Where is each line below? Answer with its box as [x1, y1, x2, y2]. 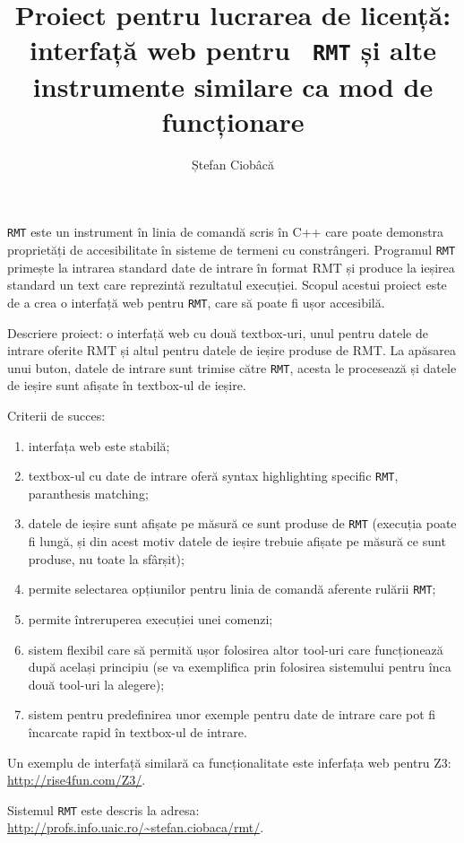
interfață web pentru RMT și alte [30, 31, 436, 68]
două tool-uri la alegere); [28, 674, 165, 693]
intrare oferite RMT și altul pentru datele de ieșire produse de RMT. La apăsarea [7, 341, 456, 360]
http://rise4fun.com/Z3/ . [7, 770, 146, 789]
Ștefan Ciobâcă [191, 154, 275, 173]
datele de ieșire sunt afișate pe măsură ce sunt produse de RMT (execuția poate [28, 514, 457, 533]
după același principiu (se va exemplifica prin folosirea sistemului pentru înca [28, 657, 451, 676]
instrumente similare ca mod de [32, 67, 434, 104]
